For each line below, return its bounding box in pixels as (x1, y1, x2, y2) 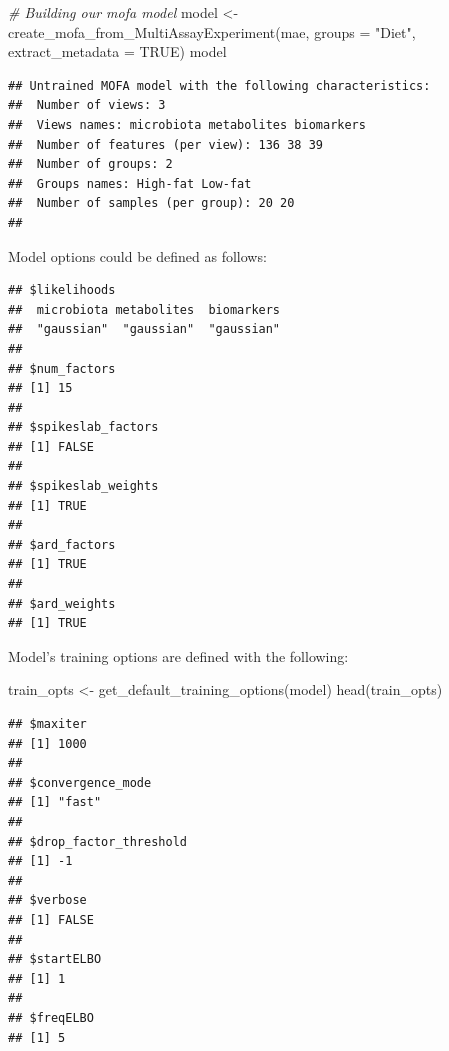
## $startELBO (8, 952, 102, 967)
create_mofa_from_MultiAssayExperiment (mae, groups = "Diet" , (8, 21, 416, 42)
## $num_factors (8, 361, 116, 376)
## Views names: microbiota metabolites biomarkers (8, 117, 366, 132)
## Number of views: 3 (8, 98, 166, 113)
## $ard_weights (8, 596, 116, 611)
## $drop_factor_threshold (8, 834, 187, 849)
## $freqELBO (8, 1010, 94, 1025)
